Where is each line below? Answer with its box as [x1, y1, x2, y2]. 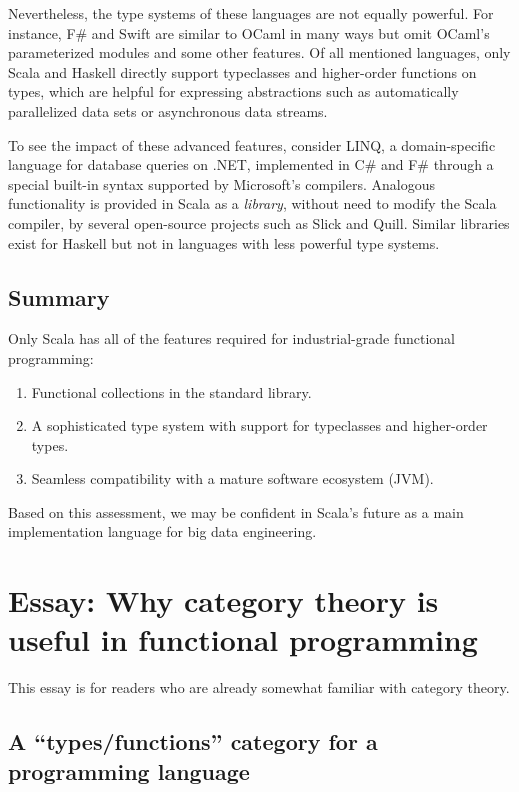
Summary [8, 281, 110, 312]
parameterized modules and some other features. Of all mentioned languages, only [8, 42, 511, 63]
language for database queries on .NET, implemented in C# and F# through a [8, 154, 494, 175]
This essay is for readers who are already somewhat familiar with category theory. [8, 677, 510, 698]
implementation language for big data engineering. [8, 521, 317, 542]
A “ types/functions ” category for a [8, 726, 378, 757]
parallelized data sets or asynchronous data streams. [8, 100, 328, 121]
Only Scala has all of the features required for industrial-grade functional [8, 328, 455, 349]
